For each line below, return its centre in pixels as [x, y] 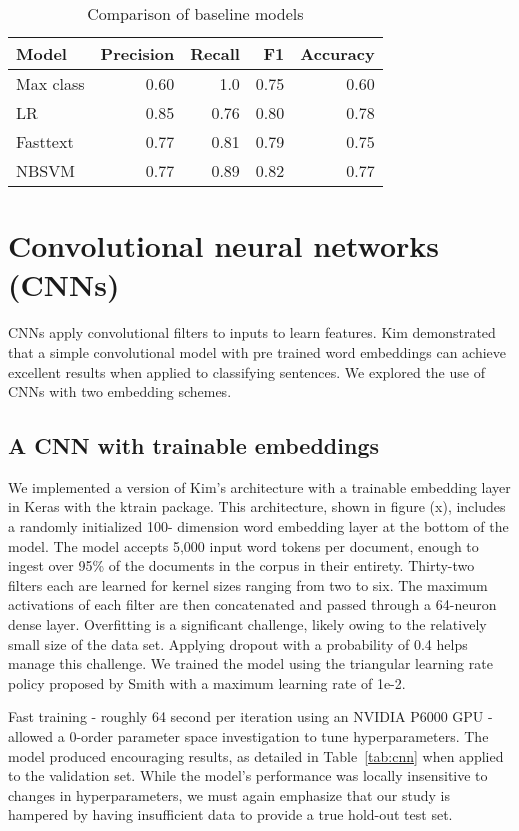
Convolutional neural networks [223, 245]
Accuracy [337, 53]
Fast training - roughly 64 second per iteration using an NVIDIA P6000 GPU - [250, 716]
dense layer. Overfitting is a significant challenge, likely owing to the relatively [247, 624]
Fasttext [45, 141]
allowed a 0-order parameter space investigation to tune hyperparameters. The [248, 736]
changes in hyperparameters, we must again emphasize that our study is [229, 794]
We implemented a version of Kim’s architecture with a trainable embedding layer [259, 486]
